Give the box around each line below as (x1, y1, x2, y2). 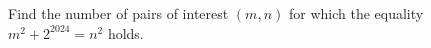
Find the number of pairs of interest (8, 3, 229, 23)
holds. (107, 22, 144, 43)
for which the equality (288, 3, 424, 23)
